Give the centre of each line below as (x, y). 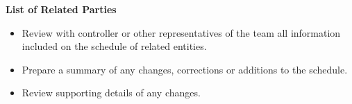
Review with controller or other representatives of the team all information (181, 32)
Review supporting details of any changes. (111, 93)
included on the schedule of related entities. (114, 46)
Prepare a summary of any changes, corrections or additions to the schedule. (185, 69)
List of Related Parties (61, 9)
